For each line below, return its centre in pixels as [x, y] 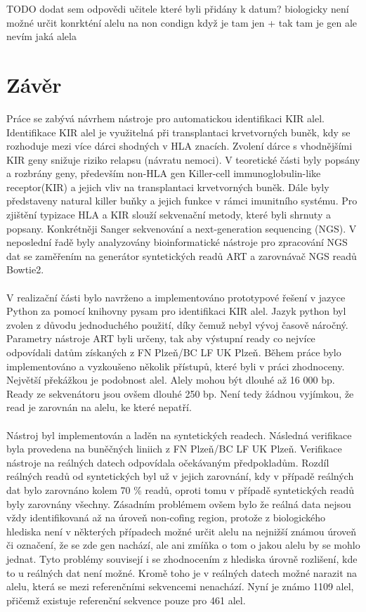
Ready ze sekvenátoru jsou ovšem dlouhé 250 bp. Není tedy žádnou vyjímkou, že [180, 393]
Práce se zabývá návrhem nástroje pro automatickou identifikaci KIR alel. [165, 118]
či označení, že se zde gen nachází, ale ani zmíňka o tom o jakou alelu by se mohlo [183, 545]
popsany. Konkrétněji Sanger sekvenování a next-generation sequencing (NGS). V [182, 228]
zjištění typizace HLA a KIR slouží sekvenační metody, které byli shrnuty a [169, 215]
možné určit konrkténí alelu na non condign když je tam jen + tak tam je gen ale [182, 22]
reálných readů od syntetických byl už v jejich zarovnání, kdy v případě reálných [180, 476]
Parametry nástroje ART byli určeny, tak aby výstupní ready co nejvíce [161, 338]
